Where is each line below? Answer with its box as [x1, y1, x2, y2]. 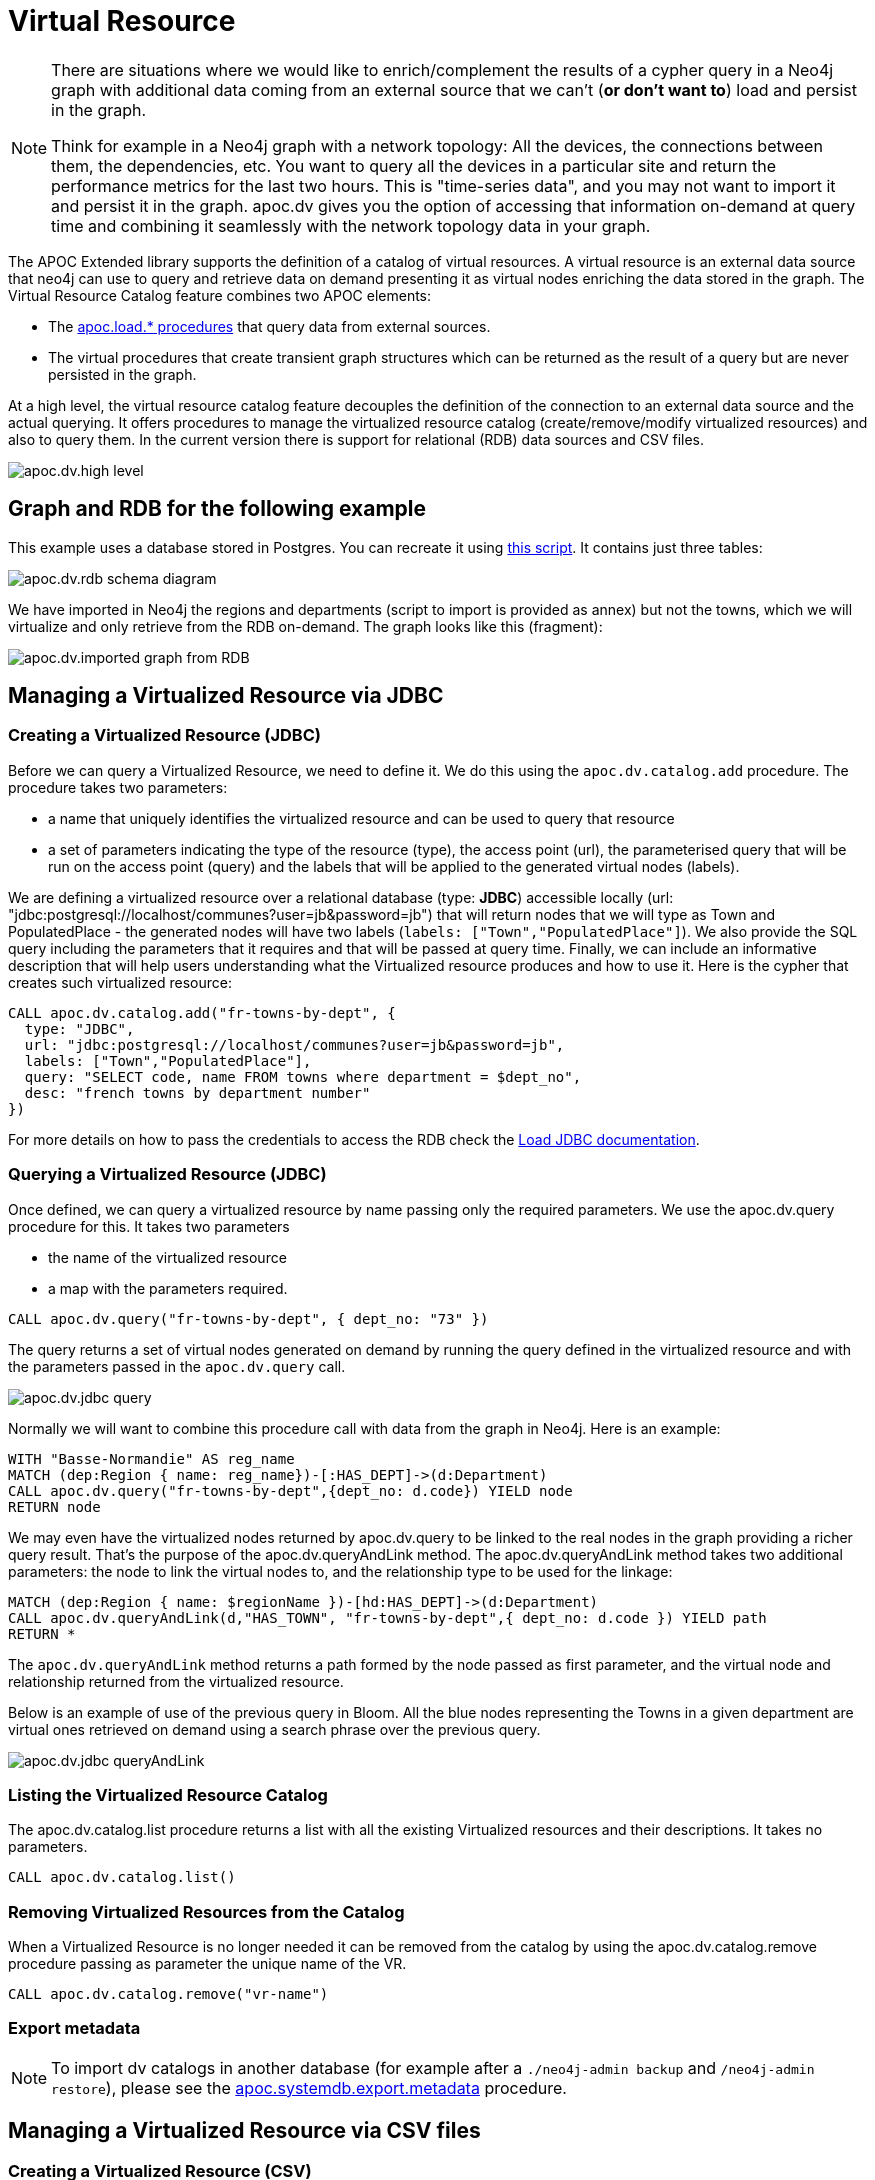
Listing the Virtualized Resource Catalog [8, 1784, 328, 1805]
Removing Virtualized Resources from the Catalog [8, 1901, 405, 1922]
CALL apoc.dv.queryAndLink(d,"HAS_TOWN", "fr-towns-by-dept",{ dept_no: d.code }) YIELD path [8, 1609, 767, 1626]
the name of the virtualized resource [48, 1248, 287, 1266]
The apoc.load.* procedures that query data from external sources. [48, 317, 491, 335]
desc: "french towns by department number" [24, 1084, 371, 1101]
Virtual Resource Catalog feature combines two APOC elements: [8, 286, 432, 304]
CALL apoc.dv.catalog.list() [8, 1869, 236, 1886]
